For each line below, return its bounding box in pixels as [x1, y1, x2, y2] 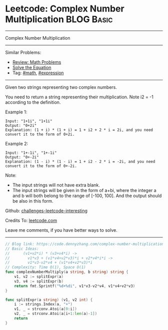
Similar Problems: [5, 49, 41, 55]
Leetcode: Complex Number [5, 3, 124, 15]
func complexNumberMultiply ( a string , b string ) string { [5, 269, 128, 275]
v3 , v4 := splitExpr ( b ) [14, 279, 64, 284]
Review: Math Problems [12, 59, 61, 65]
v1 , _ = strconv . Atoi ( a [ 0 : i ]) [14, 306, 77, 311]
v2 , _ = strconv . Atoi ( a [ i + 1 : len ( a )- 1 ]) [14, 311, 97, 316]
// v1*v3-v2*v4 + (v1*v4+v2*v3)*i [5, 260, 93, 265]
